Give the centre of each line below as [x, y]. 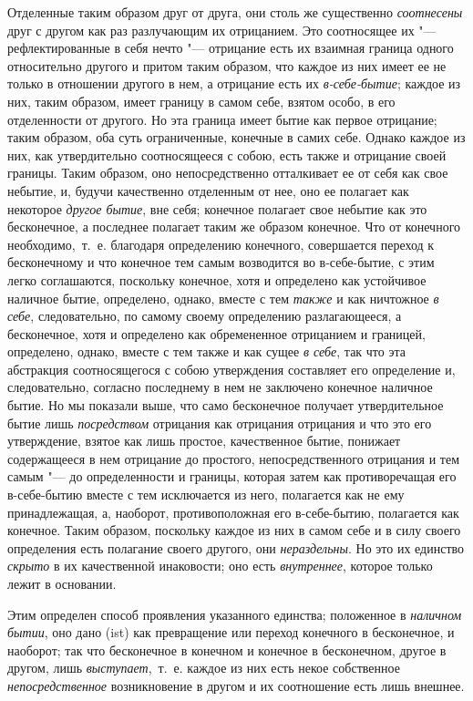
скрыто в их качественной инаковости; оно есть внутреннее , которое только [220, 566]
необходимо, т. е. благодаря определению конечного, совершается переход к [221, 244]
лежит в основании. [62, 583]
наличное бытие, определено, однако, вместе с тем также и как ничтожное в [223, 298]
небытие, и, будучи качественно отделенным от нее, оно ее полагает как [208, 190]
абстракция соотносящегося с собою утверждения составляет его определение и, [231, 369]
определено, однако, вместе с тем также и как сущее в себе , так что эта [206, 351]
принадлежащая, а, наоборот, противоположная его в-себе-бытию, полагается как [233, 512]
